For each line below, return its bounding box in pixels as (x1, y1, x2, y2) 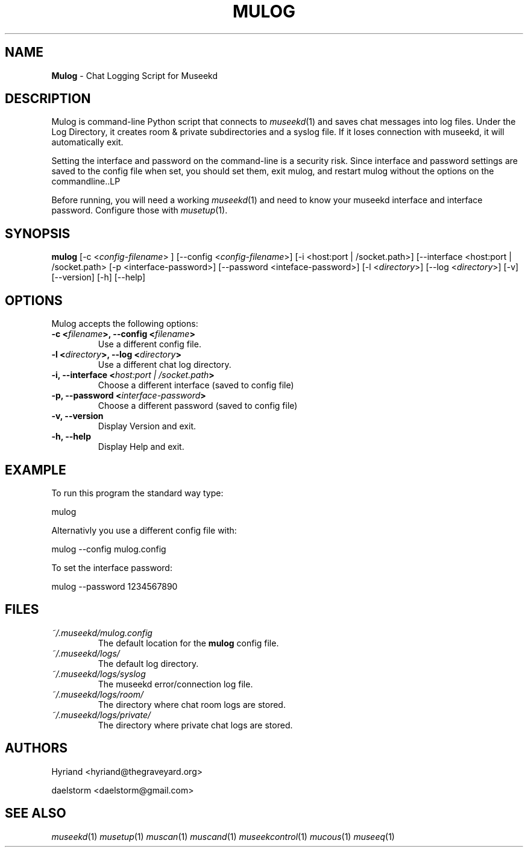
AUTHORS (5, 740, 68, 756)
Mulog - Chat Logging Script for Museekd (51, 70, 218, 81)
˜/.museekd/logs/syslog (51, 668, 146, 679)
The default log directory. (98, 658, 199, 669)
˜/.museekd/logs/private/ (51, 709, 151, 720)
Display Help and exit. (98, 441, 184, 452)
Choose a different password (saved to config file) (98, 400, 298, 411)
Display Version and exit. (98, 421, 196, 432)
